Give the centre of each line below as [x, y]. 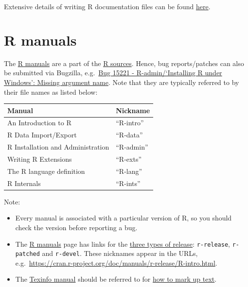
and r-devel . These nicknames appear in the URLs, [120, 253]
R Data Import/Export [42, 135]
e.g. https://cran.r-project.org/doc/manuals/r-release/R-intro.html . [116, 262]
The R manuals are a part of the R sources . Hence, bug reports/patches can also [124, 63]
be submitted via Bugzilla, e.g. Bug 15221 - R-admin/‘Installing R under [113, 73]
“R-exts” [129, 159]
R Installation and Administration [58, 147]
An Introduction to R [39, 123]
